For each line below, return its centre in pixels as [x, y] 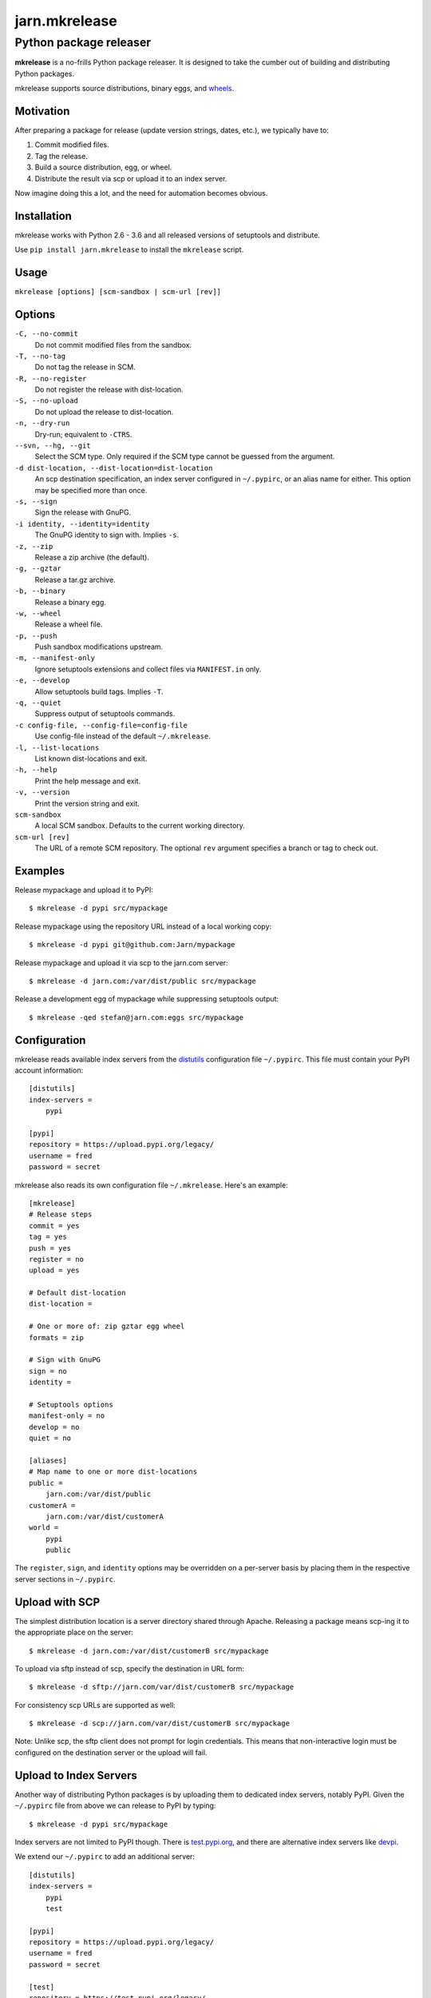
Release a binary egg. [71, 602]
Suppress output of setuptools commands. [105, 714]
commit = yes [54, 1226]
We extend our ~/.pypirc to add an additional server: [105, 1857]
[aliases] [48, 1460]
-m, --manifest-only [55, 658]
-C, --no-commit [47, 334]
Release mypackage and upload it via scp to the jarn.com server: [121, 962]
